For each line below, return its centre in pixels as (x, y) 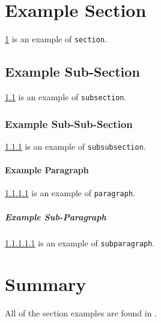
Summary (46, 284)
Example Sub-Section (72, 72)
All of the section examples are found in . (81, 313)
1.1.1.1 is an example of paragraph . (70, 193)
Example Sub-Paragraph (56, 216)
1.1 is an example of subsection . (66, 96)
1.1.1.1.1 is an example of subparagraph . (80, 242)
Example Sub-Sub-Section (69, 123)
